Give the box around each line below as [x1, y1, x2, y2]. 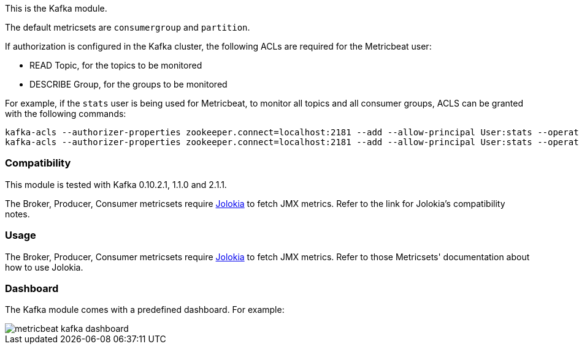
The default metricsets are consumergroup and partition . [5, 22, 250, 32]
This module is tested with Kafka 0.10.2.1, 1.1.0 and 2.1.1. [5, 179, 227, 190]
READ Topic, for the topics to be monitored [29, 60, 202, 70]
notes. [5, 208, 30, 219]
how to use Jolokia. [5, 261, 83, 272]
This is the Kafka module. [5, 3, 107, 13]
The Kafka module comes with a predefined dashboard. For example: [5, 304, 285, 315]
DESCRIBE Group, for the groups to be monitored [29, 79, 228, 89]
